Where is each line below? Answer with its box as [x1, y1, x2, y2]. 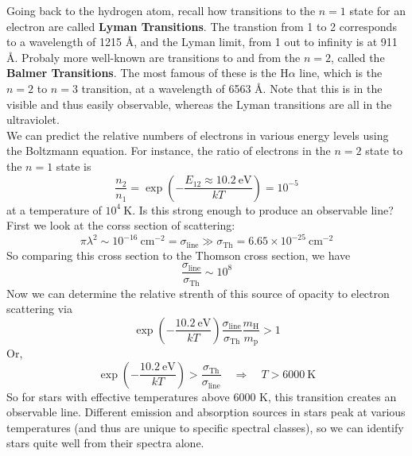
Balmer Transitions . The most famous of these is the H [6, 64, 289, 81]
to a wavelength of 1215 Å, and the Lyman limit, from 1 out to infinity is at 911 [6, 33, 398, 50]
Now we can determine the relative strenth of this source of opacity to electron [6, 284, 390, 301]
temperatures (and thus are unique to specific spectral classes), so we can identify [6, 419, 404, 435]
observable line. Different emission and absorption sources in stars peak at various [6, 404, 406, 420]
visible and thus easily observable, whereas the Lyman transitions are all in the [6, 95, 392, 112]
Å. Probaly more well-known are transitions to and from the [6, 48, 301, 65]
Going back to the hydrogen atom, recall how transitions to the [6, 2, 316, 18]
